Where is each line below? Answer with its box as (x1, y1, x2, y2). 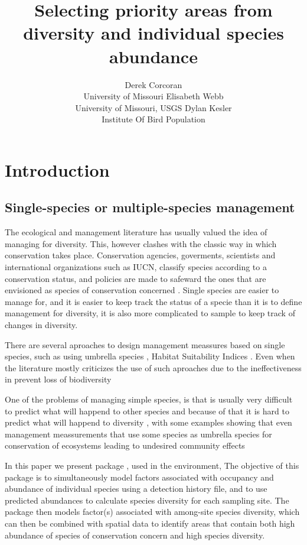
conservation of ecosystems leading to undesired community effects (5, 439, 245, 452)
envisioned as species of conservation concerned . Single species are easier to (5, 284, 279, 296)
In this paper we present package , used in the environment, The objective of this (5, 459, 299, 471)
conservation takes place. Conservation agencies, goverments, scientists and (5, 249, 276, 261)
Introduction (5, 157, 110, 181)
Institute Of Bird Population (102, 113, 205, 125)
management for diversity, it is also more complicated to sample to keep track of (5, 307, 295, 319)
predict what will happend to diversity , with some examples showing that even (5, 416, 292, 429)
